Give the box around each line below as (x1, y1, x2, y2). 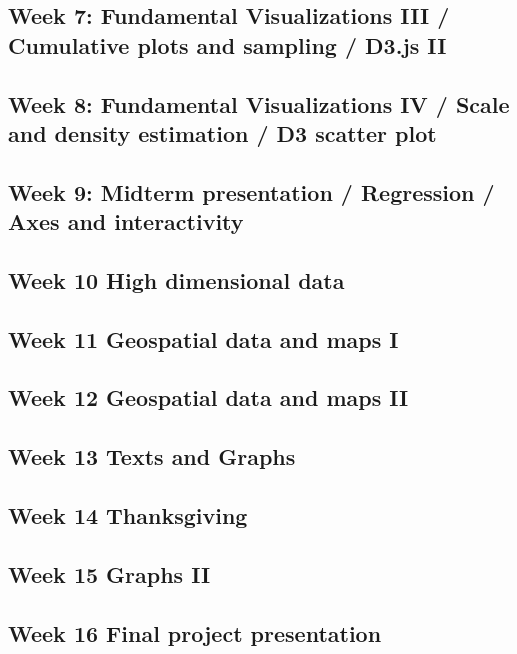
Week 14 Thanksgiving (8, 500, 248, 531)
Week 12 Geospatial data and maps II (8, 382, 409, 413)
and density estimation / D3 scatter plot (8, 117, 437, 148)
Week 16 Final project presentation (8, 617, 382, 648)
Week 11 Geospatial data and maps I (8, 323, 399, 354)
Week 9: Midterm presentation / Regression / (8, 176, 495, 207)
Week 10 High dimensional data (8, 264, 345, 295)
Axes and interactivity (8, 206, 244, 237)
